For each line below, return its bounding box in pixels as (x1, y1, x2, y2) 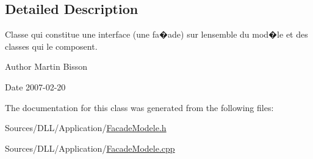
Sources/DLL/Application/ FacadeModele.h (5, 121, 167, 134)
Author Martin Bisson (5, 60, 88, 73)
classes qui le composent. (5, 39, 98, 52)
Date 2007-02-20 (5, 80, 66, 93)
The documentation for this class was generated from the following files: (5, 101, 274, 113)
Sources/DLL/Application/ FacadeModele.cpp (5, 141, 175, 154)
